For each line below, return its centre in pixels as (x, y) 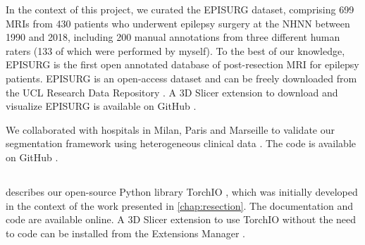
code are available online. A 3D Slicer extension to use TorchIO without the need (181, 219)
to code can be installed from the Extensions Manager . (126, 233)
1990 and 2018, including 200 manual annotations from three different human (173, 37)
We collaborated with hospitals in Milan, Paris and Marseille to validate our (170, 129)
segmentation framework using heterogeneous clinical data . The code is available (181, 143)
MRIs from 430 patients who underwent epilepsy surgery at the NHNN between (178, 23)
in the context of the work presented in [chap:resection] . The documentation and (180, 205)
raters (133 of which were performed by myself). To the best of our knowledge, (175, 50)
